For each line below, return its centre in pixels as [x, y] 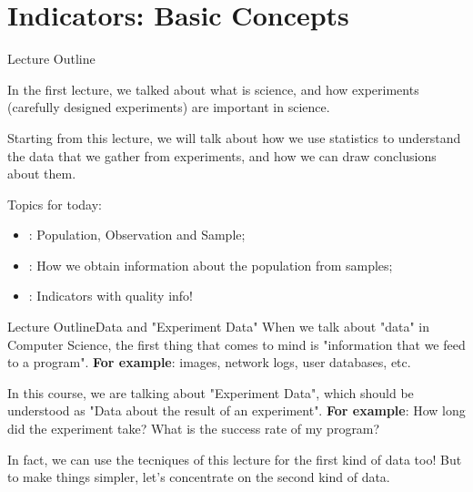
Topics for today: [55, 204]
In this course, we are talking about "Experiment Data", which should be [211, 392]
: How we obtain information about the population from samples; [211, 265]
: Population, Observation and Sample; [137, 235]
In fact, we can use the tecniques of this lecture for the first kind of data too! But [235, 459]
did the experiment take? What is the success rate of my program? [194, 429]
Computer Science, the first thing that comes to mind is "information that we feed [236, 344]
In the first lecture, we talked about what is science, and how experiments [213, 89]
